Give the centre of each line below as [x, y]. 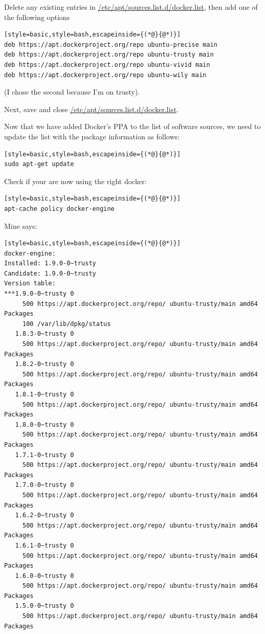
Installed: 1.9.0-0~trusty [50, 264]
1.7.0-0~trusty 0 [45, 485]
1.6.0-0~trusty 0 [45, 576]
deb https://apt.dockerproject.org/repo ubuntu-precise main [111, 44]
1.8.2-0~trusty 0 [45, 364]
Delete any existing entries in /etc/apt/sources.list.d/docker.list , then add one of [131, 7]
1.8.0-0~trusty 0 [45, 424]
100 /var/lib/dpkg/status [67, 324]
